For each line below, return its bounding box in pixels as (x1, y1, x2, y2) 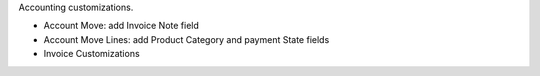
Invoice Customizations (43, 48, 140, 60)
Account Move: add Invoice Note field (43, 20, 200, 32)
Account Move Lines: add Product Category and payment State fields (43, 33, 330, 45)
